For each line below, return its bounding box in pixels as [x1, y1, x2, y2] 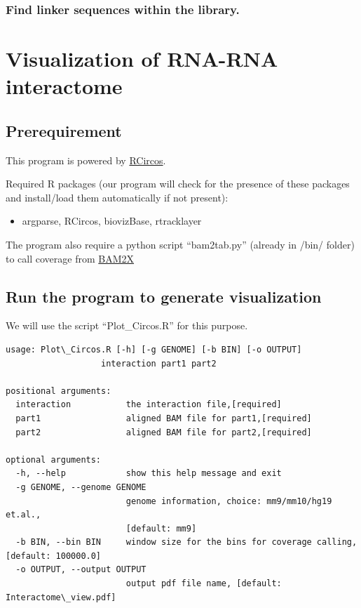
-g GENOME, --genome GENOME [15, 482, 147, 492]
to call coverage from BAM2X [6, 251, 135, 265]
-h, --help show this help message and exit [15, 468, 282, 479]
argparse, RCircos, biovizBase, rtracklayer [22, 213, 202, 228]
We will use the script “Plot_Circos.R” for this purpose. [6, 318, 248, 333]
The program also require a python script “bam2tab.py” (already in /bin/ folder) [6, 237, 355, 251]
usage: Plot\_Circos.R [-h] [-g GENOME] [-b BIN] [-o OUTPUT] [6, 344, 302, 355]
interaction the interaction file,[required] [15, 399, 282, 410]
